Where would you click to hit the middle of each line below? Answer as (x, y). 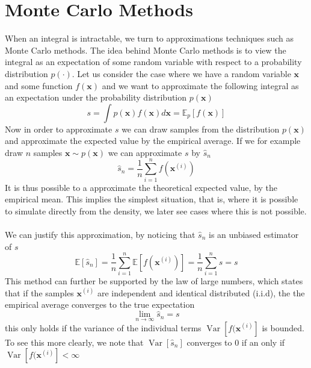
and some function (39, 85)
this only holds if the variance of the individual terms (103, 327)
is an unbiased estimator (254, 234)
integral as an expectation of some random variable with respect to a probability (153, 62)
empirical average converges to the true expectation (100, 304)
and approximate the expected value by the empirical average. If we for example (153, 141)
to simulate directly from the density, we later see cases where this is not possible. (156, 211)
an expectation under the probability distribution (96, 97)
